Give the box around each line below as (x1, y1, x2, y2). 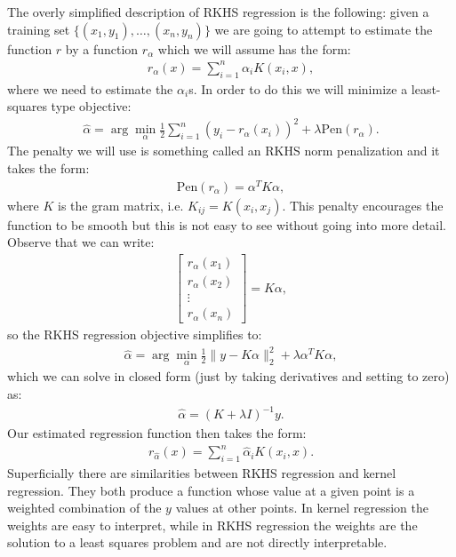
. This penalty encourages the (282, 195, 444, 214)
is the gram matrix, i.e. (58, 195, 184, 214)
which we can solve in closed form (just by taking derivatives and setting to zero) (7, 367, 450, 386)
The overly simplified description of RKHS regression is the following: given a (7, 3, 429, 20)
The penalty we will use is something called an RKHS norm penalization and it (7, 141, 440, 160)
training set (7, 20, 70, 38)
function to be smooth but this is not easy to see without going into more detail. (7, 215, 446, 234)
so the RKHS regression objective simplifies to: (7, 325, 262, 344)
